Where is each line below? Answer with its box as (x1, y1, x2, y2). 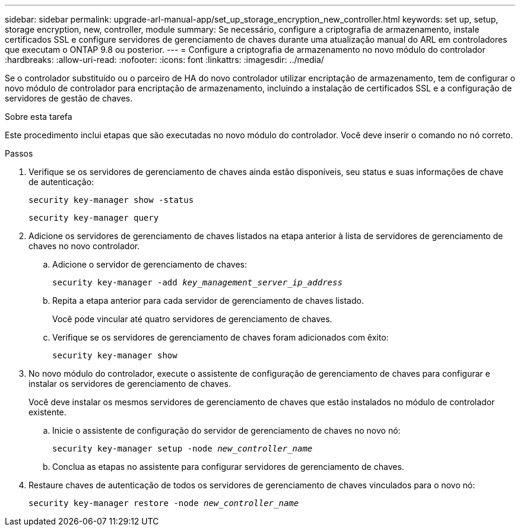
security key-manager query (28, 213, 159, 222)
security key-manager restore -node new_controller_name (28, 498, 299, 508)
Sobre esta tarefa (5, 112, 72, 122)
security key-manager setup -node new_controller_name (52, 444, 313, 453)
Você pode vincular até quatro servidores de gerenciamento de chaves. (52, 314, 332, 324)
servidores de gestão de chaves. (5, 93, 133, 103)
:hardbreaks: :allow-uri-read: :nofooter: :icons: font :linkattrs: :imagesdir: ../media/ (5, 55, 324, 65)
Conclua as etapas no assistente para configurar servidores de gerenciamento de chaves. (52, 462, 404, 472)
